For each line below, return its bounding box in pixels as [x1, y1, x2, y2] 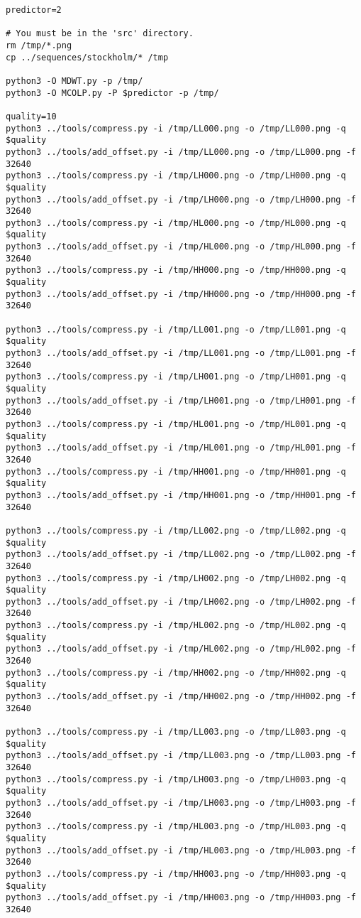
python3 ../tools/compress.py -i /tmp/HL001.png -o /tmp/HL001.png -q [6, 418, 346, 429]
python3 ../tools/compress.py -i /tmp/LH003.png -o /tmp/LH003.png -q [6, 774, 346, 784]
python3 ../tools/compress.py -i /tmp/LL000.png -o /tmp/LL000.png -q [6, 123, 346, 134]
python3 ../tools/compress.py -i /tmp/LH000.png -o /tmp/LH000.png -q [6, 171, 346, 181]
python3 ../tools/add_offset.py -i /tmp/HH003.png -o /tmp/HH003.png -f [6, 892, 356, 903]
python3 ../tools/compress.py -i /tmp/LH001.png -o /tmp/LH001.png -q [6, 372, 346, 382]
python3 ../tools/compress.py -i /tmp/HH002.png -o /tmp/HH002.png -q [6, 667, 346, 678]
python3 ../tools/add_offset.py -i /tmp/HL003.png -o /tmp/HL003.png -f [6, 845, 356, 855]
